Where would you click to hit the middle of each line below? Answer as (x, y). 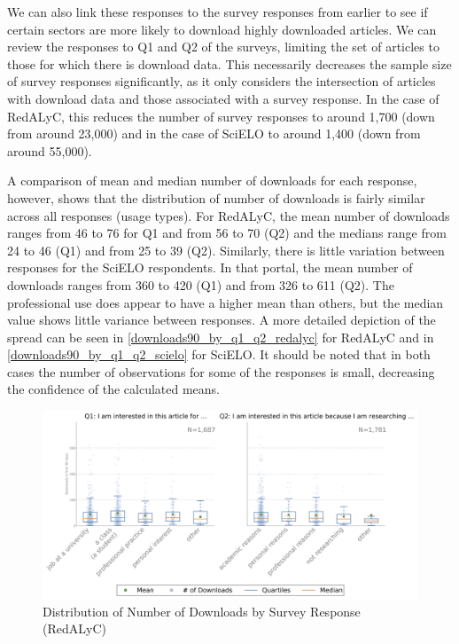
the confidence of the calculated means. (114, 389)
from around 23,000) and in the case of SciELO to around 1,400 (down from (214, 134)
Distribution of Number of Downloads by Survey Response (202, 611)
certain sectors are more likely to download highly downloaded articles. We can (222, 29)
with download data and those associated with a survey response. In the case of (223, 98)
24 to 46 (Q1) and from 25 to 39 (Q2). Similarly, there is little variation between (226, 250)
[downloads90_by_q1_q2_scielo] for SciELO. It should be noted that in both (219, 354)
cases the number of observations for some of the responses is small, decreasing (221, 371)
